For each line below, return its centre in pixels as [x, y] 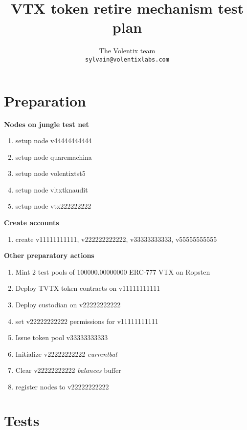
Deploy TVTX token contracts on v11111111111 [88, 288]
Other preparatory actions [49, 255]
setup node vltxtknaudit [52, 189]
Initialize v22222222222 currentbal [66, 354]
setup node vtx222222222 [53, 206]
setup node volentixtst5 [50, 173]
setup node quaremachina [54, 157]
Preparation [45, 100]
